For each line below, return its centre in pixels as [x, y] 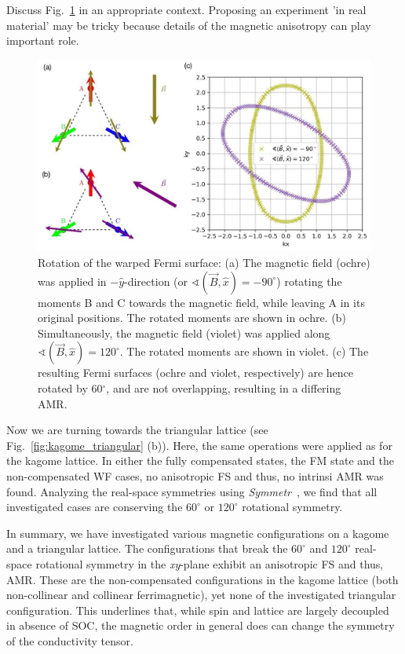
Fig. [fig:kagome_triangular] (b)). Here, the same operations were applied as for [199, 445]
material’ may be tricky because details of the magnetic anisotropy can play [189, 25]
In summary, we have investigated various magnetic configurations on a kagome [198, 533]
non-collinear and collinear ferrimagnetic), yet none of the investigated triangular [201, 595]
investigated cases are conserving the [95, 507]
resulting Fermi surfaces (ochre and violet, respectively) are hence [196, 373]
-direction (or [156, 281]
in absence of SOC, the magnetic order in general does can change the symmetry [201, 625]
